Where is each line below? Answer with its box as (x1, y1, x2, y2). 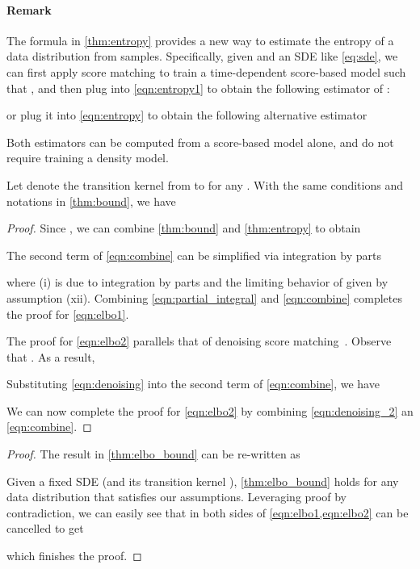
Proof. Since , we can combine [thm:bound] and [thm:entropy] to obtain (6, 220, 361, 236)
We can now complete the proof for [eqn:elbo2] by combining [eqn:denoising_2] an (6, 402, 414, 419)
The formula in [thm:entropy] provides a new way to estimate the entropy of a (6, 31, 394, 48)
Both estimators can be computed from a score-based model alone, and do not (6, 133, 394, 150)
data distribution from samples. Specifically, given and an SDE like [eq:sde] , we (6, 48, 398, 65)
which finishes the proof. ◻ (6, 547, 142, 564)
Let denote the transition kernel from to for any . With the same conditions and (6, 176, 403, 193)
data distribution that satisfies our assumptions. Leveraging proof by (6, 488, 346, 505)
